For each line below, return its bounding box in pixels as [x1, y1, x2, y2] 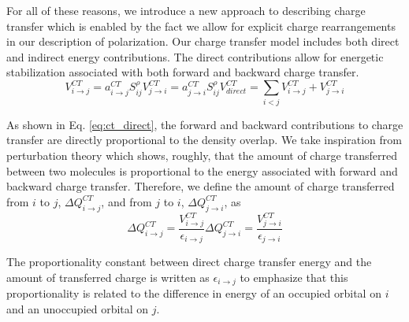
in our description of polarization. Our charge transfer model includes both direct [6, 33, 400, 50]
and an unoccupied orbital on [6, 300, 149, 316]
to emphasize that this [240, 268, 348, 285]
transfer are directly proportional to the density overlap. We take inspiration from [6, 131, 402, 148]
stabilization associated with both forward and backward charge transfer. [6, 64, 359, 80]
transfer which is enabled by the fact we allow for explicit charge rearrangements [6, 17, 396, 34]
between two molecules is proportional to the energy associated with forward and [6, 162, 398, 179]
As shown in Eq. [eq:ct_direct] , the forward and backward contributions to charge [6, 116, 403, 132]
